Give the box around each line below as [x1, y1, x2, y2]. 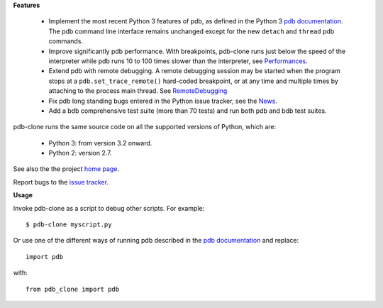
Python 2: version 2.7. [48, 149, 112, 158]
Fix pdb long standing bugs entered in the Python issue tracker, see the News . [48, 97, 278, 105]
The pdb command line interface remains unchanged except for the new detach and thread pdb [48, 27, 335, 35]
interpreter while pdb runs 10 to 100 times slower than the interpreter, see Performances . [48, 57, 308, 65]
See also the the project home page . [13, 165, 120, 173]
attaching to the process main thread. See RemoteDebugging [48, 87, 228, 95]
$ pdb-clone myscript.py [26, 221, 112, 229]
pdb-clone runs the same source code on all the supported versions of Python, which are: [13, 123, 277, 131]
